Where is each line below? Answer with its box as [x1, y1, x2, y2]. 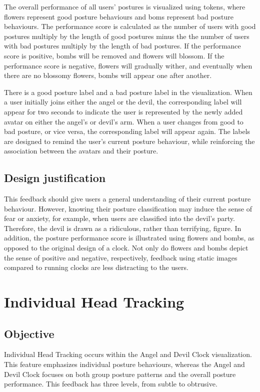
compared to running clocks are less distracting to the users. [4, 262, 188, 272]
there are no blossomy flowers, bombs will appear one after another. [4, 70, 212, 80]
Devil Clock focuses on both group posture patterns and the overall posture [4, 368, 236, 379]
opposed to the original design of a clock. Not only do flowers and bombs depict [4, 242, 248, 253]
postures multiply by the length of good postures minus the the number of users [4, 30, 249, 41]
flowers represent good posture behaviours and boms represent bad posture [4, 11, 233, 21]
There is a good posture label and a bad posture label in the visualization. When [4, 86, 252, 97]
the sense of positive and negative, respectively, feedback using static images [4, 252, 237, 262]
